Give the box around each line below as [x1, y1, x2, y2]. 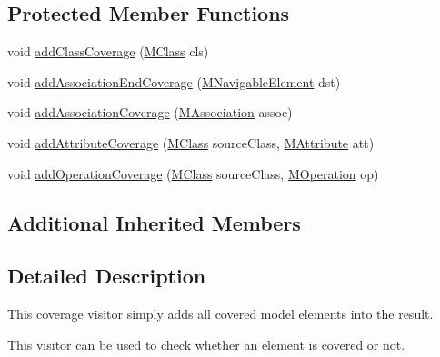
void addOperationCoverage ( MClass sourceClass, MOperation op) [7, 164, 379, 183]
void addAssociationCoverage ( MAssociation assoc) [7, 103, 293, 122]
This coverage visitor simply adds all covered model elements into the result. [7, 304, 434, 323]
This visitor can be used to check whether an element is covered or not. [7, 334, 405, 353]
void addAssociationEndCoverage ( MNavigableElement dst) [7, 72, 341, 91]
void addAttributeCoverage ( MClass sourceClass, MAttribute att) [7, 133, 375, 152]
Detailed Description [7, 262, 206, 290]
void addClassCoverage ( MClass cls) [7, 42, 209, 61]
